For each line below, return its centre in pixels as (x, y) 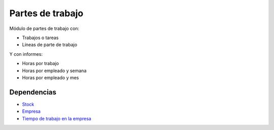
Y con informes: (26, 54)
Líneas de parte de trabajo (50, 45)
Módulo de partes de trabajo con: (44, 28)
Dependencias (33, 92)
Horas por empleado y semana (54, 71)
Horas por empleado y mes (50, 77)
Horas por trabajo (41, 63)
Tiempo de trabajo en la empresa (57, 118)
